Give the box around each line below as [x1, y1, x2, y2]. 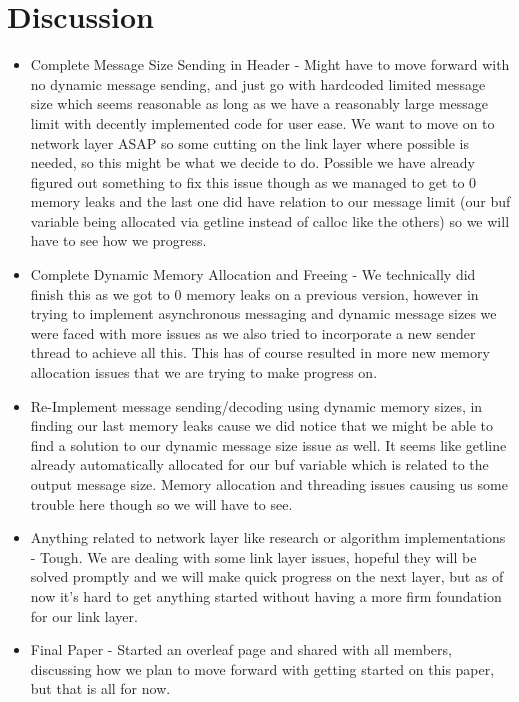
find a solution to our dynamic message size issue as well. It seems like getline [30, 434, 507, 455]
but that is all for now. [30, 678, 171, 699]
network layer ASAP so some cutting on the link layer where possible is [30, 132, 469, 153]
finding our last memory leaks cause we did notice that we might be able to [30, 415, 494, 436]
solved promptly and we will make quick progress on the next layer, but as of [30, 566, 504, 587]
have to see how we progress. [30, 230, 207, 251]
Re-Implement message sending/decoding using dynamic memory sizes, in [30, 395, 483, 416]
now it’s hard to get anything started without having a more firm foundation [30, 585, 502, 606]
